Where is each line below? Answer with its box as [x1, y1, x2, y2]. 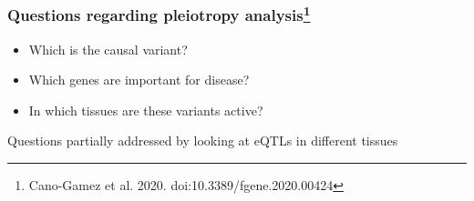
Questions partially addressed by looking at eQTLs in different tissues [7, 131, 398, 150]
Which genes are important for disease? [28, 70, 250, 89]
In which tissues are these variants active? [28, 100, 263, 119]
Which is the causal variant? [28, 39, 188, 58]
